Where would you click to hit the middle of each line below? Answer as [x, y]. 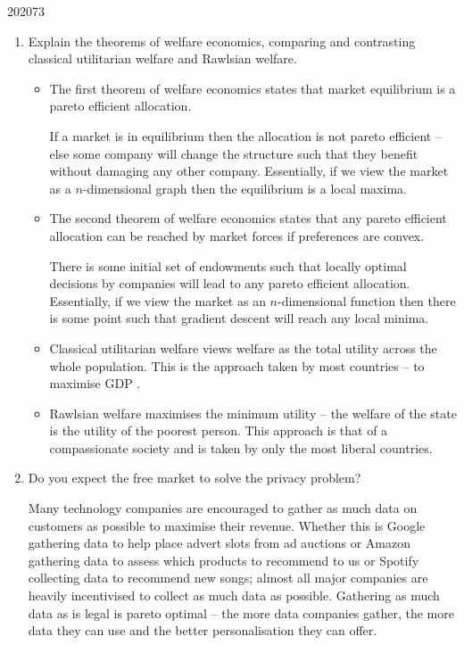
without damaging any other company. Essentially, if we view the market [249, 171]
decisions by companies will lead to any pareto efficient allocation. [230, 283]
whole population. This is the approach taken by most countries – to [237, 365]
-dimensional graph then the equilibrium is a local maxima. [244, 188]
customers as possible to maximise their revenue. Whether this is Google [227, 525]
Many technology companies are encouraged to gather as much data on [223, 508]
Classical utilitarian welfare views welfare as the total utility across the [243, 347]
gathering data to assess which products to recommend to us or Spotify [224, 560]
